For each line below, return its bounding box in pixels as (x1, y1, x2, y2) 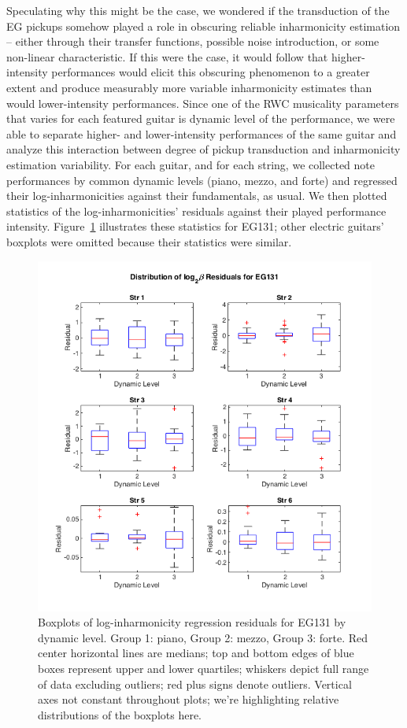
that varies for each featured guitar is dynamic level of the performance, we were (6, 110, 395, 127)
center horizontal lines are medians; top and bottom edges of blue (38, 645, 354, 661)
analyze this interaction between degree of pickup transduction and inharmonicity (6, 141, 401, 157)
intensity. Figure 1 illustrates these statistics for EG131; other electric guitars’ (6, 218, 384, 235)
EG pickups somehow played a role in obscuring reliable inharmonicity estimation (6, 17, 401, 34)
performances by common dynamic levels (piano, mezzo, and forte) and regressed (6, 172, 398, 188)
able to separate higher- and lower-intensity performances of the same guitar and (6, 125, 397, 142)
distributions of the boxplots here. (38, 706, 202, 722)
